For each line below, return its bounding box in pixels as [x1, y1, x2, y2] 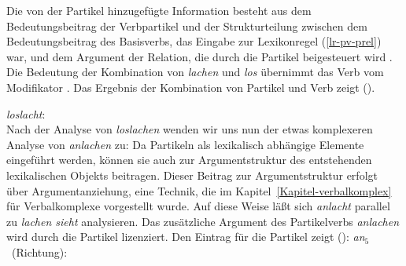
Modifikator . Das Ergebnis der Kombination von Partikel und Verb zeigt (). [6, 78, 375, 95]
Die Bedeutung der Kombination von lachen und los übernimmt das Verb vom [6, 64, 384, 80]
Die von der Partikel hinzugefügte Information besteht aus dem [6, 2, 312, 18]
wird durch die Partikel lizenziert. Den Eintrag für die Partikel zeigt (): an [6, 228, 365, 245]
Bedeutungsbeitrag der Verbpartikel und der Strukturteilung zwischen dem [6, 17, 367, 34]
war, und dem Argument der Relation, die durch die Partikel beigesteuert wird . [6, 48, 393, 64]
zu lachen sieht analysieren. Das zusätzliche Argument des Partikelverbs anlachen [6, 213, 400, 229]
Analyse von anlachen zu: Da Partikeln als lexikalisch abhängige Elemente [6, 136, 364, 152]
